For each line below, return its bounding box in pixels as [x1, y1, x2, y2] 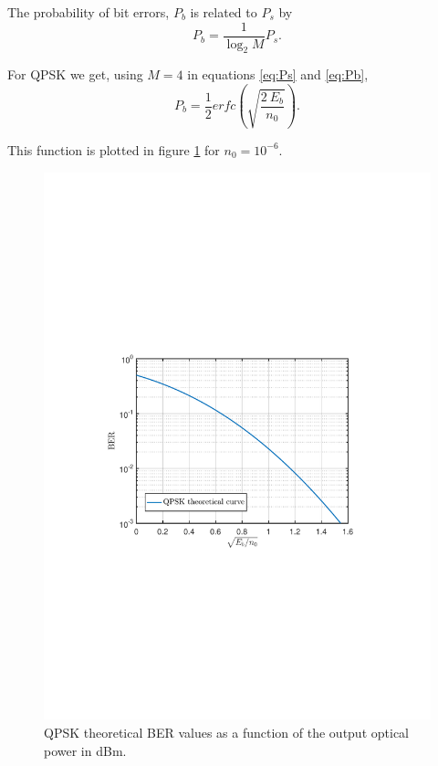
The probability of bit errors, [7, 3, 170, 21]
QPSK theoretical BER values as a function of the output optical [44, 723, 409, 742]
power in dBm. [44, 740, 127, 760]
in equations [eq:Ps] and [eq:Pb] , [187, 65, 369, 84]
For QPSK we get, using [7, 65, 143, 84]
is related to [190, 3, 257, 21]
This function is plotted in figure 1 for [7, 140, 220, 159]
